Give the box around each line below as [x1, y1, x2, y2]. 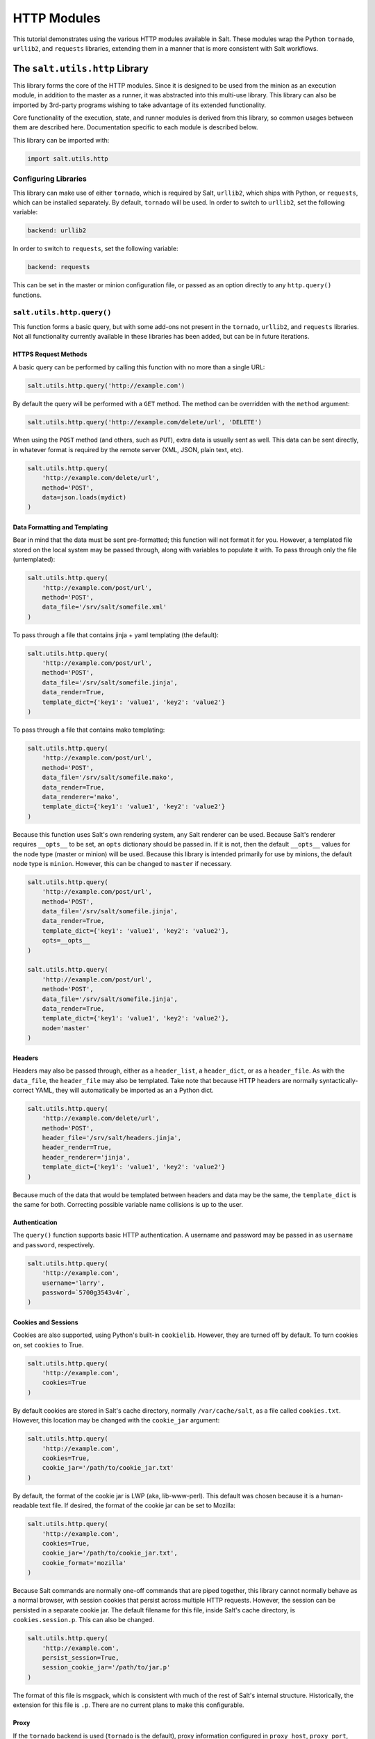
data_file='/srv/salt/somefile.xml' [42, 603, 167, 611]
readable [12, 1501, 38, 1509]
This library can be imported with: [12, 136, 110, 144]
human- [320, 1491, 344, 1500]
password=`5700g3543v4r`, [42, 1288, 131, 1297]
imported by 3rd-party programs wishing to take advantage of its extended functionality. [12, 101, 267, 109]
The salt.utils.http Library [12, 63, 149, 74]
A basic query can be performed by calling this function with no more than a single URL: [12, 362, 265, 371]
